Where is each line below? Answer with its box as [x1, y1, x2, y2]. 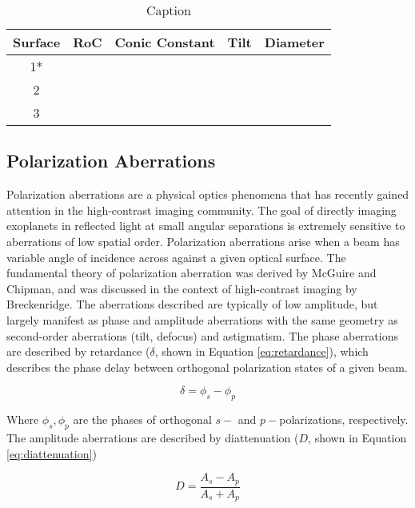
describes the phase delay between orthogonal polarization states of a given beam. [6, 358, 408, 375]
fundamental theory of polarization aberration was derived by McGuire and [6, 264, 377, 281]
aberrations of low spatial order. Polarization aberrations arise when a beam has [6, 232, 400, 249]
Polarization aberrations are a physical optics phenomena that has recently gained [6, 186, 409, 203]
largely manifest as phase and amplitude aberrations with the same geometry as [6, 311, 398, 328]
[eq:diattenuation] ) [6, 445, 97, 462]
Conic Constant [114, 33, 215, 51]
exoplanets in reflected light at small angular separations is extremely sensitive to [6, 217, 405, 234]
